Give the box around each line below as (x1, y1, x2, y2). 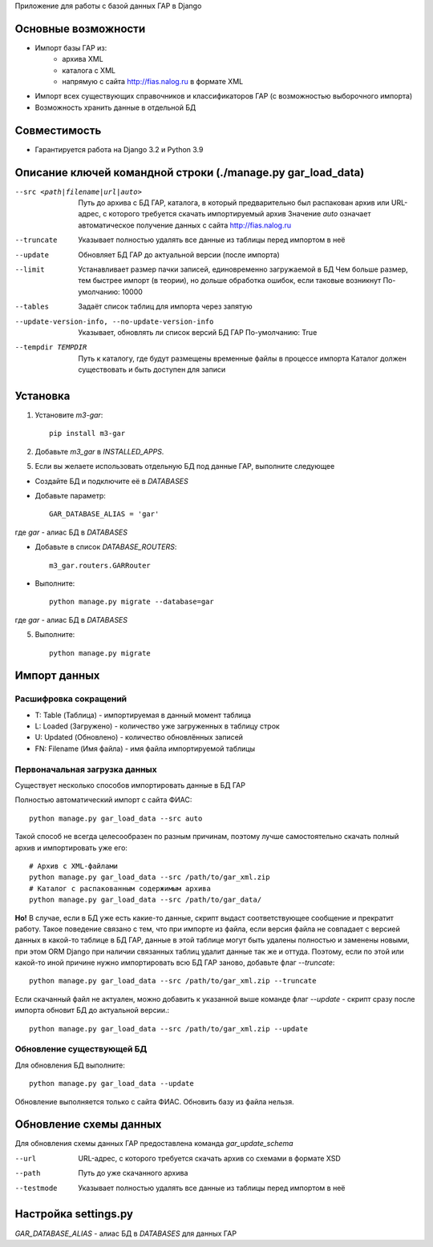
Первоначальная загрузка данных (14, 764, 158, 775)
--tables (14, 302, 50, 312)
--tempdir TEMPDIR (14, 343, 87, 352)
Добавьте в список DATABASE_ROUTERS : (34, 542, 177, 552)
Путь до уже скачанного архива (78, 1168, 188, 1178)
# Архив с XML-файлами (29, 862, 119, 870)
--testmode (14, 1183, 58, 1193)
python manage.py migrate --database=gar (49, 597, 214, 607)
